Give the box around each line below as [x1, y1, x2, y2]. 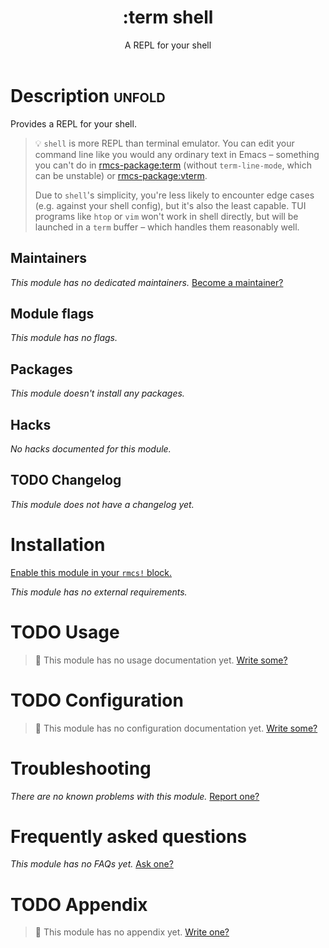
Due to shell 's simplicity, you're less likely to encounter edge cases [34, 189, 315, 201]
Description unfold [10, 84, 166, 107]
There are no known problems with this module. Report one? [10, 790, 260, 802]
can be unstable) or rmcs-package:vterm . [34, 169, 208, 181]
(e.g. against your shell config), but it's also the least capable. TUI [34, 199, 307, 211]
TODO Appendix [10, 893, 148, 916]
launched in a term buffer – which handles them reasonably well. [34, 221, 300, 233]
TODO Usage [10, 621, 120, 643]
